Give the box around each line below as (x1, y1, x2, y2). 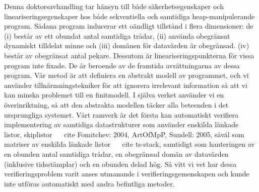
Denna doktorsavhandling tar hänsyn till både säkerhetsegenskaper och (4, 1, 224, 11)
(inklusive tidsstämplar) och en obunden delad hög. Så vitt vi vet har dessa (4, 158, 237, 169)
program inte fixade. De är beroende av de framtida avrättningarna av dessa (4, 60, 240, 70)
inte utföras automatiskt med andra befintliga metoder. (4, 178, 175, 188)
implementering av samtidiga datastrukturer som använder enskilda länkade (4, 119, 239, 130)
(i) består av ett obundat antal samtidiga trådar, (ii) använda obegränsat (4, 30, 230, 41)
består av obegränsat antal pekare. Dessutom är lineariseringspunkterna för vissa (4, 50, 254, 60)
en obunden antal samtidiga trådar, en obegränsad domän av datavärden (4, 148, 229, 159)
